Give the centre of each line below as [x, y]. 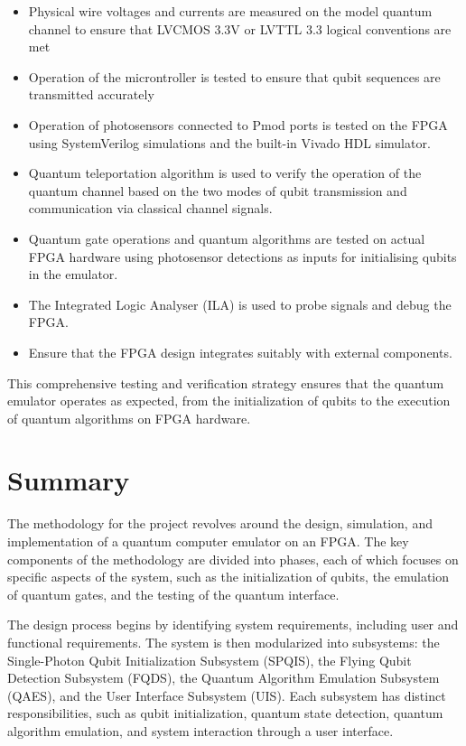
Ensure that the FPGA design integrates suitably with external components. [240, 352]
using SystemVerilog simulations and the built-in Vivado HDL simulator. [229, 142]
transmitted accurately [91, 94]
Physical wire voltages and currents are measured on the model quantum [230, 11]
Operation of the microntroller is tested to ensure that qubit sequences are [234, 76]
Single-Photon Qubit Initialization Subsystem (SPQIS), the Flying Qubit [210, 660]
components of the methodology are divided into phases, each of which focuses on [233, 559]
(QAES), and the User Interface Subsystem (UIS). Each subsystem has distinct [227, 695]
